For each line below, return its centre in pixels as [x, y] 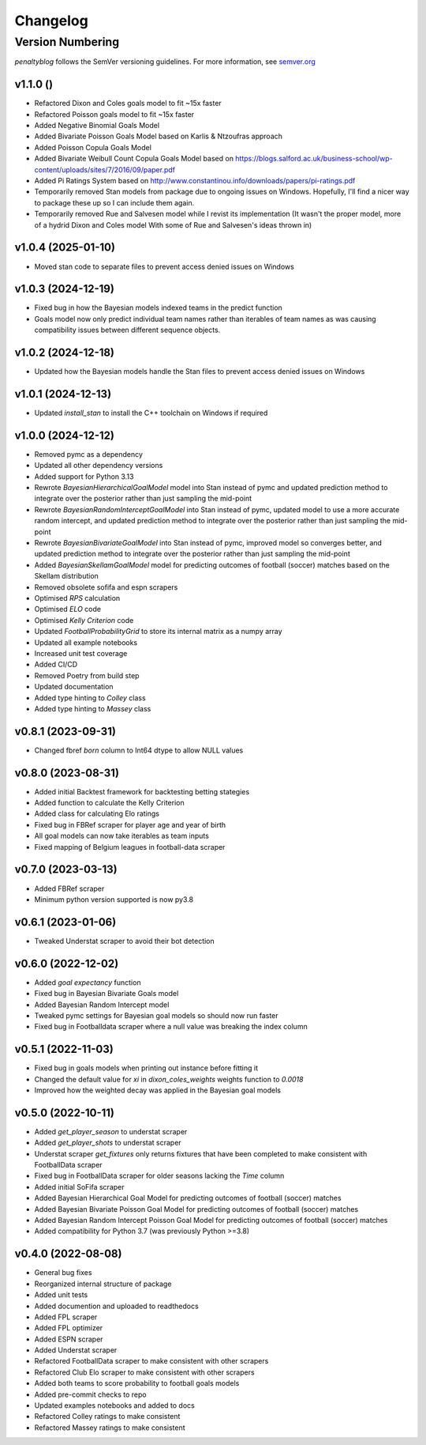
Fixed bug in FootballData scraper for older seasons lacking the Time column [159, 1176]
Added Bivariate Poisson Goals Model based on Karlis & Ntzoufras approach [159, 136]
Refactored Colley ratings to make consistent [107, 1417]
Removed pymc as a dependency [89, 454]
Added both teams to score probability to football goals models [137, 1383]
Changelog [51, 21]
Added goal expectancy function [88, 982]
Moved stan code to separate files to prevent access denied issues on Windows [164, 266]
